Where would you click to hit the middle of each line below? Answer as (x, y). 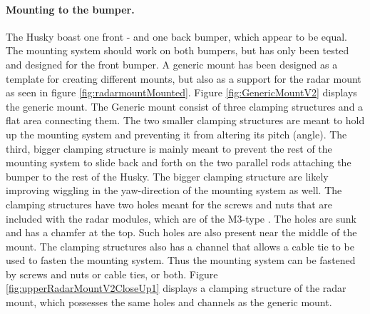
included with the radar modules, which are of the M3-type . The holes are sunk (181, 218)
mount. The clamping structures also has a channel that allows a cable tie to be (180, 246)
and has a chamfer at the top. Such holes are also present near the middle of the (181, 232)
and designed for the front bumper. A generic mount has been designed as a (172, 64)
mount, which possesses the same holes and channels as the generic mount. (169, 302)
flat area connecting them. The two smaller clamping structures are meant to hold (185, 120)
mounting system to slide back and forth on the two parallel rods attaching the (179, 162)
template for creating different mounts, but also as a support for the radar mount (184, 78)
